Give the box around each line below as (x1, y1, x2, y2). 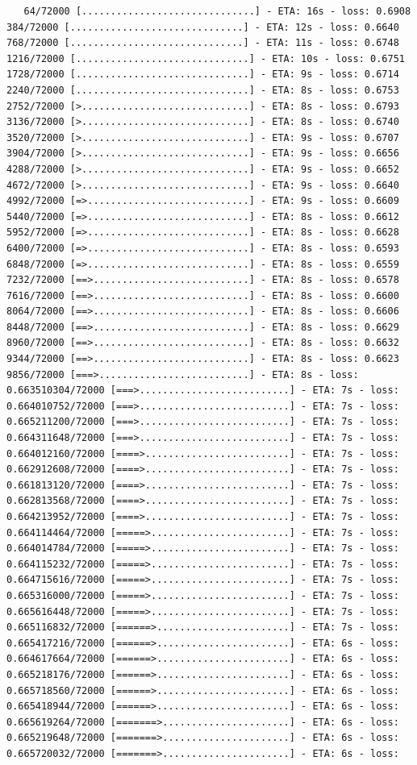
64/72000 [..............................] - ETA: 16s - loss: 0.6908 (23, 6, 411, 17)
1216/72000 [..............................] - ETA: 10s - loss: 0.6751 (6, 52, 405, 64)
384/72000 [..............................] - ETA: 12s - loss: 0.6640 (6, 21, 399, 33)
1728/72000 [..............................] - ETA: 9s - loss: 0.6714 (6, 69, 399, 81)
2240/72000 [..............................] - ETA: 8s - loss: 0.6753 (6, 84, 399, 96)
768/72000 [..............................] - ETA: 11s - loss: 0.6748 (6, 37, 399, 49)
